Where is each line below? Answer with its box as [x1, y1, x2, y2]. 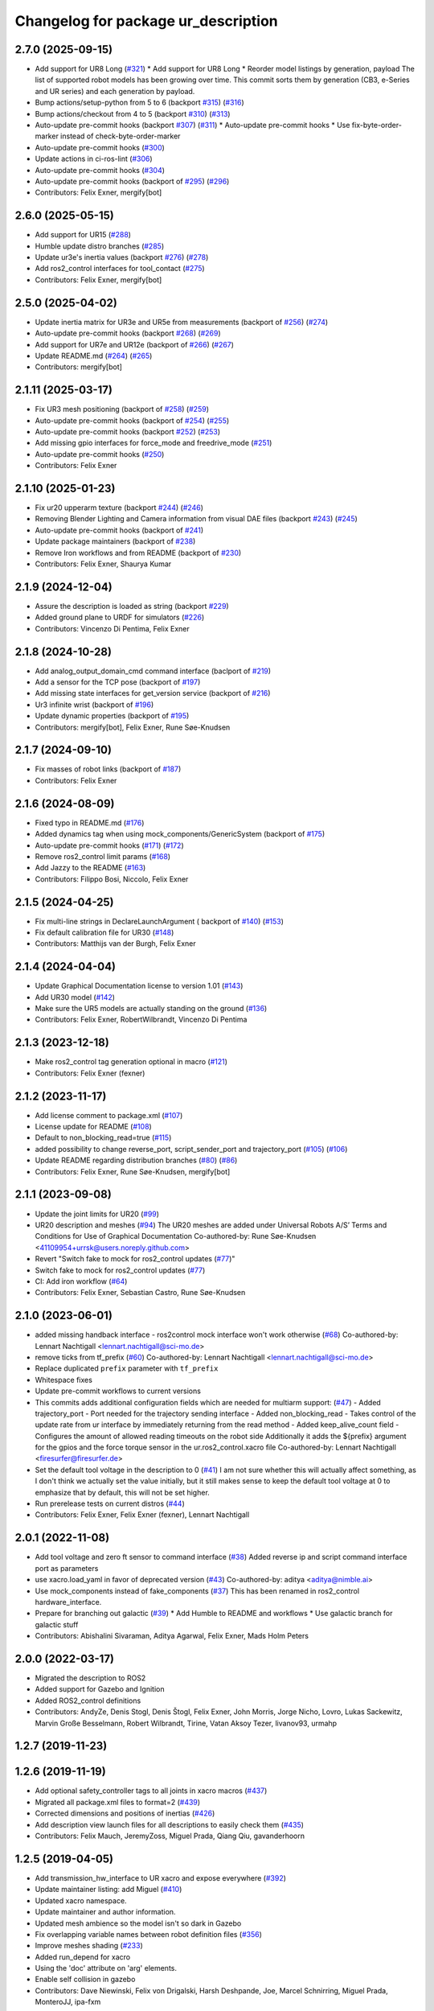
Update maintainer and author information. [35, 1907, 176, 1917]
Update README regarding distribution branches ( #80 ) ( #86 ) [35, 1155, 238, 1166]
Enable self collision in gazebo [35, 1975, 136, 1984]
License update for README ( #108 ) [35, 1122, 152, 1132]
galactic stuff [35, 1619, 79, 1629]
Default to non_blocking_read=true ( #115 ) [35, 1133, 172, 1142]
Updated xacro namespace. [35, 1895, 128, 1906]
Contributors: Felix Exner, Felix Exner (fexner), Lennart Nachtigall [35, 1510, 250, 1520]
